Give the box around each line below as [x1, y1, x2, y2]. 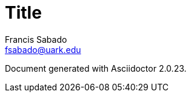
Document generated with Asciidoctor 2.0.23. [5, 63, 187, 74]
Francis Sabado [5, 34, 67, 45]
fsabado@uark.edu [5, 44, 81, 55]
